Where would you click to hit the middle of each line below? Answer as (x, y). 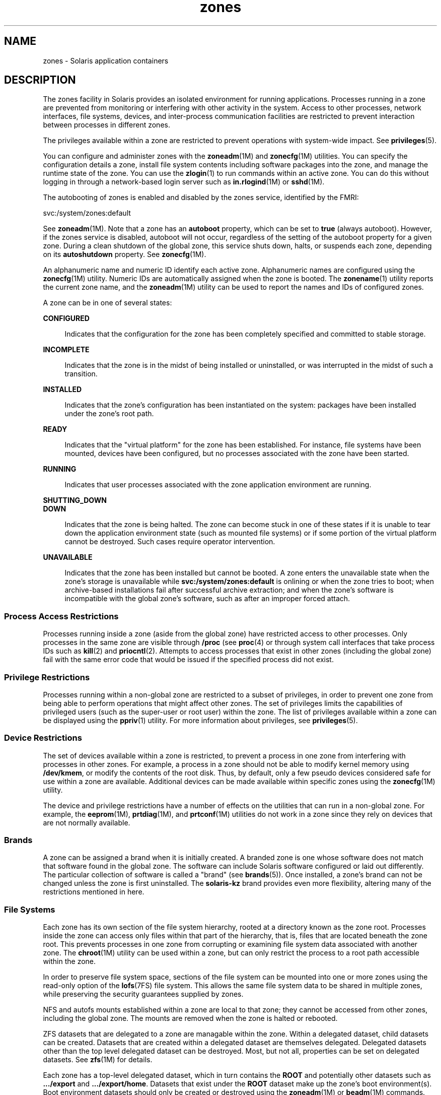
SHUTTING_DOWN (75, 500)
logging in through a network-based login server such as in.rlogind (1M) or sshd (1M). (184, 182)
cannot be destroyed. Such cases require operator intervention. (170, 542)
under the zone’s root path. (109, 414)
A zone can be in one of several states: (107, 303)
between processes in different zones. (106, 125)
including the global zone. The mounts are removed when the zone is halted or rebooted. (190, 1018)
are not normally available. (87, 822)
